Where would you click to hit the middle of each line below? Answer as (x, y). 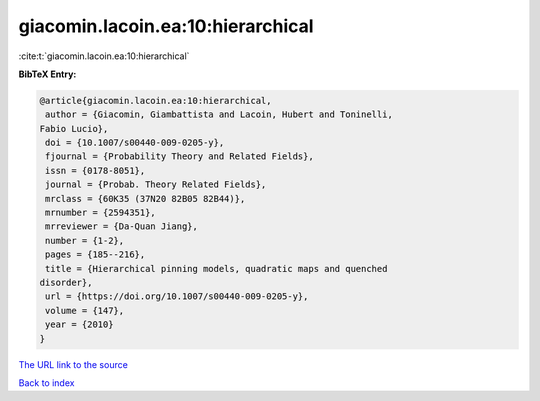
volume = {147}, (85, 310)
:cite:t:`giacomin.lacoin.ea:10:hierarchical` (104, 56)
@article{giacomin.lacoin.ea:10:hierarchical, (155, 100)
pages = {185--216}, (95, 254)
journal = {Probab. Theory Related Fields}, (156, 184)
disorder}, (66, 282)
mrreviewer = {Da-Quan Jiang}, (122, 226)
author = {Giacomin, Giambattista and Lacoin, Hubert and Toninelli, (219, 114)
